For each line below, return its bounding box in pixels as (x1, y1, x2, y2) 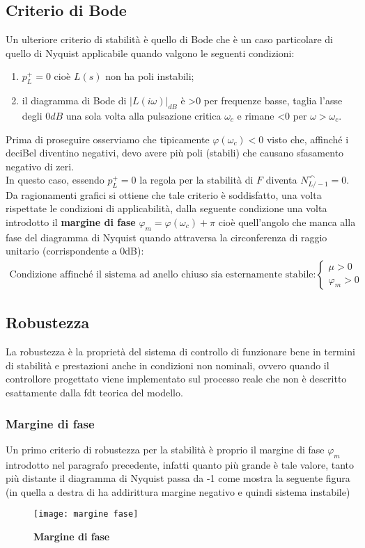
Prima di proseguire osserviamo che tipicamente (6, 131, 210, 146)
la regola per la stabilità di (139, 172, 254, 187)
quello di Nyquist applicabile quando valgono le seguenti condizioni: (6, 45, 295, 60)
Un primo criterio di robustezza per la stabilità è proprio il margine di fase (6, 442, 325, 456)
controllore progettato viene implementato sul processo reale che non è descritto (6, 371, 347, 386)
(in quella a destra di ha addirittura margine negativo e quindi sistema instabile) (6, 484, 350, 499)
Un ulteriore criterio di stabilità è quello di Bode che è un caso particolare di (6, 32, 333, 47)
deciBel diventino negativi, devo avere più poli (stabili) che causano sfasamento (6, 145, 344, 160)
